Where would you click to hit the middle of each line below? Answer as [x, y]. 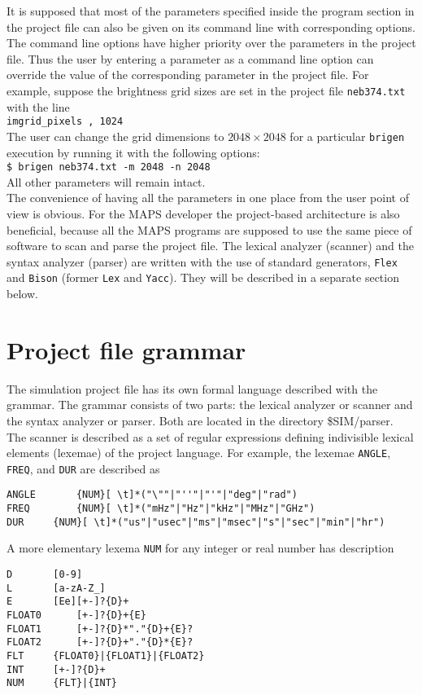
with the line [38, 106]
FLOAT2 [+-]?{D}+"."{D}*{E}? [100, 642]
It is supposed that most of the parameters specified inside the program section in [211, 11]
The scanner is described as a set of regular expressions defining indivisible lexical [210, 436]
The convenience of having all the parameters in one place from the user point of [208, 198]
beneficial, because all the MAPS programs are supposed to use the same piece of [209, 229]
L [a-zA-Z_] [56, 588]
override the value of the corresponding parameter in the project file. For [188, 75]
